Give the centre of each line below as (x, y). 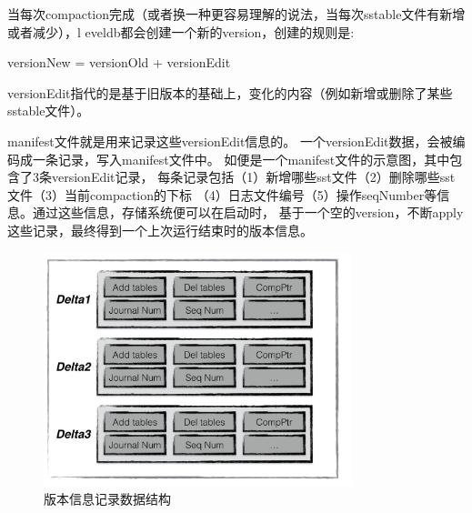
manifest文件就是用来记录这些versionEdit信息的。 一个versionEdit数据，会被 (230, 141)
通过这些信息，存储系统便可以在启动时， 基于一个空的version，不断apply (248, 212)
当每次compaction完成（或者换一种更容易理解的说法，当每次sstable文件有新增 (236, 14)
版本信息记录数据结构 (107, 498)
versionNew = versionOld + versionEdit (119, 62)
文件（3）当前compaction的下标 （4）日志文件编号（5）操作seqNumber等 (222, 194)
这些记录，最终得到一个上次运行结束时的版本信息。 (160, 230)
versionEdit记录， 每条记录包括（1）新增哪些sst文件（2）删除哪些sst (253, 177)
